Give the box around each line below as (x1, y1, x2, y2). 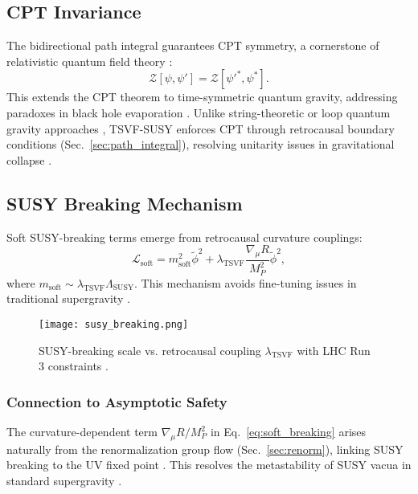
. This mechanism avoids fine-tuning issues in (134, 274, 357, 291)
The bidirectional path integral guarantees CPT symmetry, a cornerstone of (6, 37, 379, 54)
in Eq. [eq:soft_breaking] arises (210, 423, 367, 440)
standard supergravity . (6, 472, 122, 489)
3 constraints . (39, 357, 109, 374)
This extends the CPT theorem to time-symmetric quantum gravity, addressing (6, 88, 398, 105)
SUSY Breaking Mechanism (6, 190, 243, 215)
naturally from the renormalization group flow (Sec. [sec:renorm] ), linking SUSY (6, 440, 404, 457)
